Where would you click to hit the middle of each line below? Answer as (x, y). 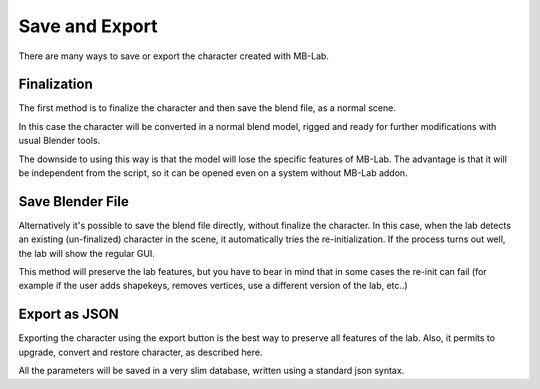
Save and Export (88, 26)
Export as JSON (68, 314)
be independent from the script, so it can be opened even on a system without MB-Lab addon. (213, 173)
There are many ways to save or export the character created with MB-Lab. (174, 56)
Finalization (56, 84)
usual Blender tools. (59, 141)
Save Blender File (73, 201)
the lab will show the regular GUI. (86, 253)
